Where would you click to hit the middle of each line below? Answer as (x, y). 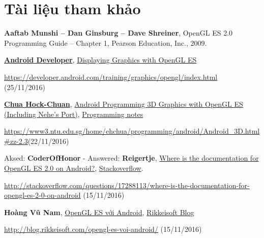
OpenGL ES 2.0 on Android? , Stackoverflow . (74, 168)
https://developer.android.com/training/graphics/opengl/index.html (111, 77)
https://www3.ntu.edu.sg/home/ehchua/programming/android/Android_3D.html (132, 131)
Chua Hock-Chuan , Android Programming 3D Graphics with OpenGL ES (124, 104)
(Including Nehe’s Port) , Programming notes (74, 114)
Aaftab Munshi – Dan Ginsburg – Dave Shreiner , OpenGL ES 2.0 (119, 33)
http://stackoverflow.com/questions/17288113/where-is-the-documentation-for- (127, 185)
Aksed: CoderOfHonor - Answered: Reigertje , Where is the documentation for (131, 158)
